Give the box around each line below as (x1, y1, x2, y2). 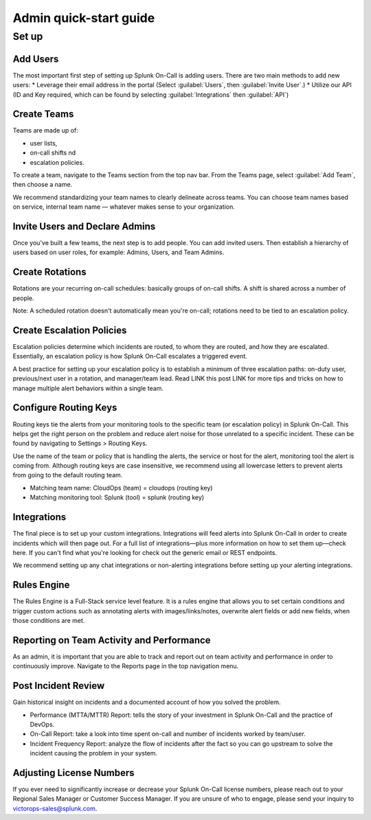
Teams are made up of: (12, 126, 78, 135)
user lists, (30, 139, 58, 147)
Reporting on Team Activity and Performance (12, 634, 211, 646)
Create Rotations (12, 266, 87, 278)
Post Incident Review (12, 680, 105, 692)
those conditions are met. (12, 617, 85, 624)
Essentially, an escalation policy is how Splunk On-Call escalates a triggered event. (12, 352, 247, 361)
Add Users (12, 53, 59, 65)
